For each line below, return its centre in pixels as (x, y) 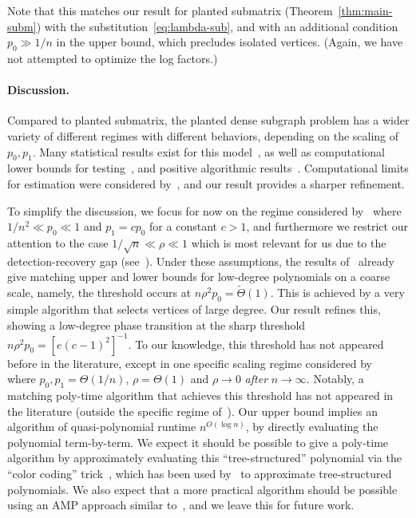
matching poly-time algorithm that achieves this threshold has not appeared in (200, 395)
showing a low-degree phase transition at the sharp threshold (156, 324)
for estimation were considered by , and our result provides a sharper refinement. (206, 183)
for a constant (183, 226)
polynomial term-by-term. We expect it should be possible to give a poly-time (198, 442)
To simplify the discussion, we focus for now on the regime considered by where (204, 210)
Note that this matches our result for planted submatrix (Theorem (170, 10)
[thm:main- (365, 10)
